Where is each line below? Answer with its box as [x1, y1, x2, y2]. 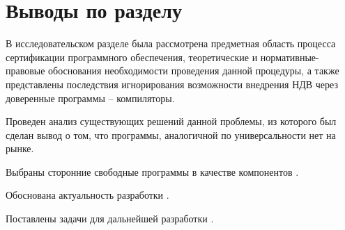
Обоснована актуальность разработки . [6, 188, 169, 202]
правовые [6, 63, 45, 78]
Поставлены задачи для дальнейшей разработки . [6, 211, 214, 226]
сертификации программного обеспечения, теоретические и [6, 49, 258, 64]
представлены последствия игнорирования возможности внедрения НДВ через [6, 76, 338, 91]
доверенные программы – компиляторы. [6, 90, 175, 105]
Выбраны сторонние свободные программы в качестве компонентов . [6, 164, 299, 179]
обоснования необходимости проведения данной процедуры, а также [48, 63, 339, 78]
